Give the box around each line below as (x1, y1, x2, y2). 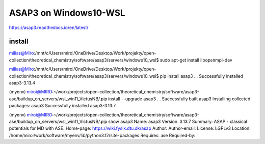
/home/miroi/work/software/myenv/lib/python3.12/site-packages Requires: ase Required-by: (9, 132, 196, 138)
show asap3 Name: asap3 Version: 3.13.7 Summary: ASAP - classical (108, 118, 247, 124)
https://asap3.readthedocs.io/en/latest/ (9, 25, 89, 30)
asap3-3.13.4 (9, 80, 35, 86)
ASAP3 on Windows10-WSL (9, 7, 125, 18)
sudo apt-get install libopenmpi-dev (159, 57, 233, 63)
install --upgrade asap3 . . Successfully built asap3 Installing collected (108, 96, 251, 102)
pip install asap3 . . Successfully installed (159, 73, 243, 79)
